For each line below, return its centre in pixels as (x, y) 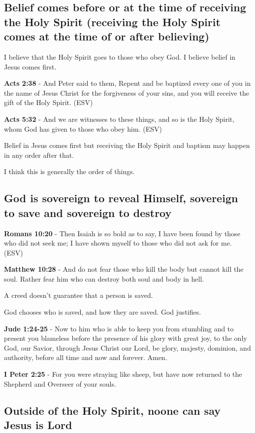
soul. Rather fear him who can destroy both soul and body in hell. (104, 278)
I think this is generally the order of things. (69, 171)
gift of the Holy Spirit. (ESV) (48, 102)
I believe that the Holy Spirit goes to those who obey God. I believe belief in (120, 56)
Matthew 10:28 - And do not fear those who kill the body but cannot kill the (124, 269)
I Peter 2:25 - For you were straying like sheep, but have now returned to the (123, 374)
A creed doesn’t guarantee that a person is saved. (79, 295)
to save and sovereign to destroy (88, 212)
